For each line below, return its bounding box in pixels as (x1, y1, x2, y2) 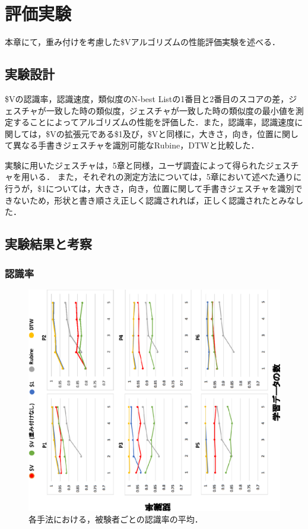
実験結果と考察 (5, 235, 92, 253)
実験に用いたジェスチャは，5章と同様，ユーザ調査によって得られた (5, 159, 266, 171)
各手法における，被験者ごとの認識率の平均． (28, 513, 203, 525)
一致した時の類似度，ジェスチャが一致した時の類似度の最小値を (46, 104, 296, 116)
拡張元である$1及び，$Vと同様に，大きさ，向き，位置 (64, 127, 274, 140)
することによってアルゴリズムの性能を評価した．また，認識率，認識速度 (12, 116, 295, 128)
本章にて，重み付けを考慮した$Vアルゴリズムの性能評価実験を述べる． (5, 36, 281, 48)
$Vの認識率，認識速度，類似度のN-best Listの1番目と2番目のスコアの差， (5, 92, 289, 104)
